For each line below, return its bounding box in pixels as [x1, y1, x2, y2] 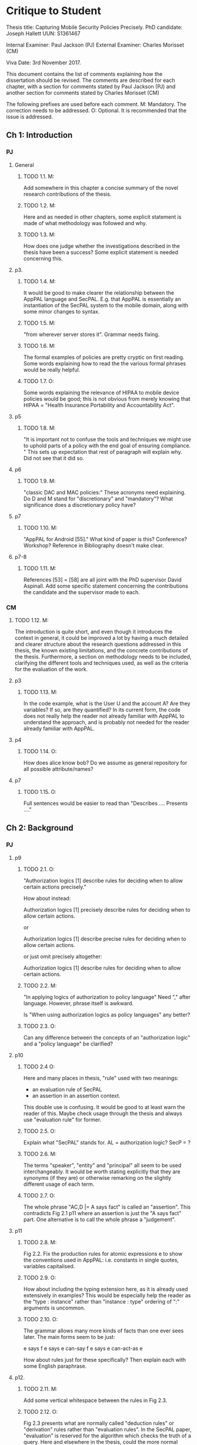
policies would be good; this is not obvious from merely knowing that [23, 395, 191, 402]
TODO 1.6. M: [23, 342, 56, 349]
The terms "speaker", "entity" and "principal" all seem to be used [23, 1162, 182, 1169]
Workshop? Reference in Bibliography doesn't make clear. [23, 542, 164, 549]
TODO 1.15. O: [23, 788, 57, 795]
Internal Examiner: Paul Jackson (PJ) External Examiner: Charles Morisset [6, 41, 184, 48]
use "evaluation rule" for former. [23, 1116, 102, 1123]
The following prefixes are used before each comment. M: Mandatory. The [6, 100, 186, 107]
